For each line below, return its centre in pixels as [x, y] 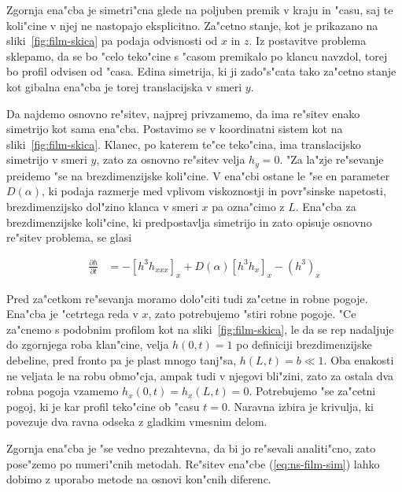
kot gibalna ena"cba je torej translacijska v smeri [124, 86]
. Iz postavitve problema [308, 41]
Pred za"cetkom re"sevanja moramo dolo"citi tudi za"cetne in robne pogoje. [187, 298]
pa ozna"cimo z [248, 206]
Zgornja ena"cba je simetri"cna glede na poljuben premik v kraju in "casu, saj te [200, 9]
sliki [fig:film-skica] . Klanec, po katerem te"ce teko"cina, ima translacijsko [184, 144]
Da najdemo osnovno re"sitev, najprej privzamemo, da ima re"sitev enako [183, 113]
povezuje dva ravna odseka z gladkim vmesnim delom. [137, 422]
